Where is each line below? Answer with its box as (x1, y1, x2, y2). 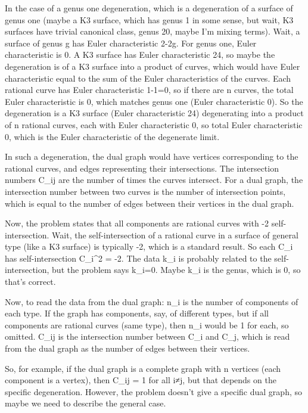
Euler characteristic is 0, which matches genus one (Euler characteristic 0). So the (5, 95, 303, 107)
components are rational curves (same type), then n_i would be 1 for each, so (5, 318, 289, 331)
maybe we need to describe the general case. (5, 397, 166, 409)
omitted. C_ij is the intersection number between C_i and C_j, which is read (5, 330, 290, 343)
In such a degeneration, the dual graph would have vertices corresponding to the (5, 150, 298, 163)
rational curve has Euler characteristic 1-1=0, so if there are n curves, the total (5, 83, 294, 96)
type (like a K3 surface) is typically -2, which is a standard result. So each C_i (5, 240, 293, 253)
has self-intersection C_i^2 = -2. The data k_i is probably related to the (5, 251, 272, 264)
